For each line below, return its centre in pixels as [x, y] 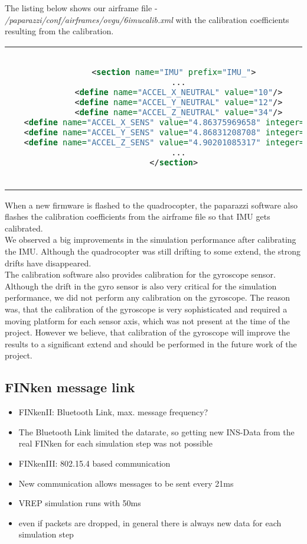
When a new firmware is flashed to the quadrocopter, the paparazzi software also [151, 205]
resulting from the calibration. [59, 31]
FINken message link [70, 387]
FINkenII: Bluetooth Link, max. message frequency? [113, 412]
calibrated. [24, 228]
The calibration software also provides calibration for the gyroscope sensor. [140, 274]
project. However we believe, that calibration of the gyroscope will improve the [147, 332]
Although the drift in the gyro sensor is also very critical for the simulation [141, 286]
